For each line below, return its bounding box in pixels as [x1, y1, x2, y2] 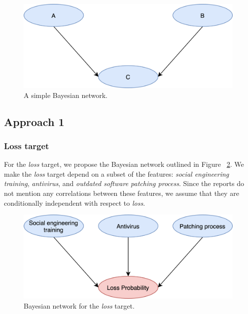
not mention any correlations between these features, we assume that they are [4, 188, 239, 198]
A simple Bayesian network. [24, 90, 107, 100]
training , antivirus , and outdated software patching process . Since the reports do [4, 178, 244, 188]
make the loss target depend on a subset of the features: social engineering [4, 168, 229, 179]
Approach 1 [4, 114, 65, 129]
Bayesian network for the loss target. [24, 300, 135, 311]
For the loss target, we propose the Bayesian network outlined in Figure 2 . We [4, 159, 244, 169]
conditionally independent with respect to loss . [4, 197, 145, 208]
